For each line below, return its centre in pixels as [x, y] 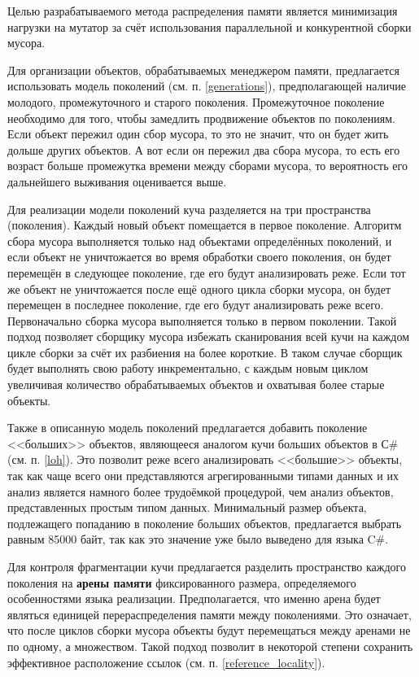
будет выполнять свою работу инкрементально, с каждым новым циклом [188, 368]
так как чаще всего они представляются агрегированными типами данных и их [203, 476]
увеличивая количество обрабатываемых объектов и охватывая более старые [196, 384]
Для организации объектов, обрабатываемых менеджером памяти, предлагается [203, 70]
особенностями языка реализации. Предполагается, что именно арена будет [194, 598]
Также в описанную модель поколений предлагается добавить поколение [188, 428]
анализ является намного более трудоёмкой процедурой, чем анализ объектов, [201, 491]
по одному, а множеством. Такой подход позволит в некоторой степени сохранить [210, 646]
